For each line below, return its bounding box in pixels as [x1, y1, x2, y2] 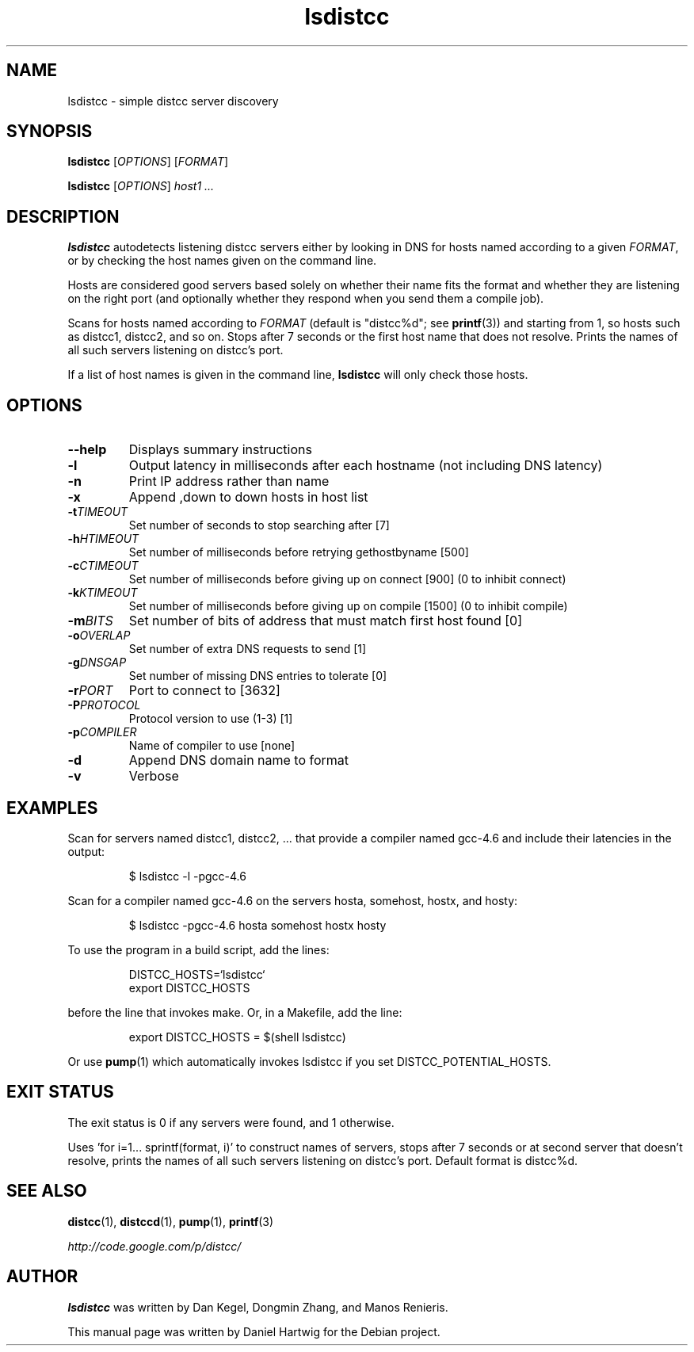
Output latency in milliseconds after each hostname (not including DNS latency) [128, 457, 603, 474]
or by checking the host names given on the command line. [67, 254, 377, 268]
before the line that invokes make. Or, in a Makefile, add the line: [67, 1005, 402, 1019]
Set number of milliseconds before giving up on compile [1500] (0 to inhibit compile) [128, 599, 568, 613]
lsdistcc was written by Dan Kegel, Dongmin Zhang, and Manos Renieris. [67, 1300, 448, 1314]
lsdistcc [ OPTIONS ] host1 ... [67, 179, 215, 193]
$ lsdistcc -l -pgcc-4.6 [128, 869, 246, 883]
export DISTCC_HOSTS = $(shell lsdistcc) [128, 1029, 346, 1044]
